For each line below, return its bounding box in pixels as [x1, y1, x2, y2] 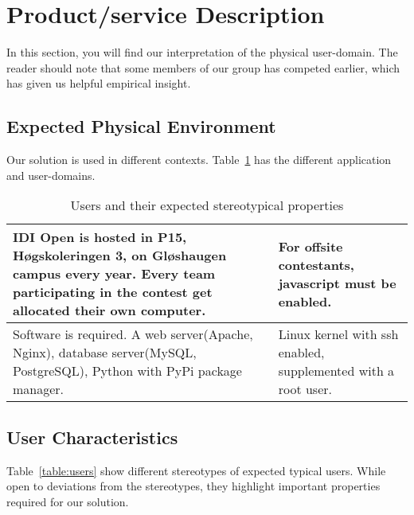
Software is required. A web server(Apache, [13, 325, 253, 344]
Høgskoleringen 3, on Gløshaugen [13, 246, 227, 265]
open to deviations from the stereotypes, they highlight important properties [6, 478, 381, 494]
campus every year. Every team [13, 264, 216, 283]
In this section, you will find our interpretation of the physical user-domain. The [6, 44, 398, 60]
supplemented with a [278, 361, 395, 380]
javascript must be [278, 273, 396, 292]
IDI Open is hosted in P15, [13, 228, 187, 247]
